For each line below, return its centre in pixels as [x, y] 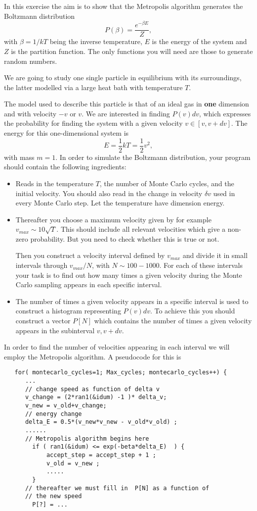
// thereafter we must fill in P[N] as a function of [117, 488]
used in [224, 193]
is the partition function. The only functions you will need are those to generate [132, 51]
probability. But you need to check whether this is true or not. [125, 238]
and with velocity [30, 113]
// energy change [53, 414]
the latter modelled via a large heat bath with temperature [93, 87]
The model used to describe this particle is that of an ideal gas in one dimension [127, 104]
